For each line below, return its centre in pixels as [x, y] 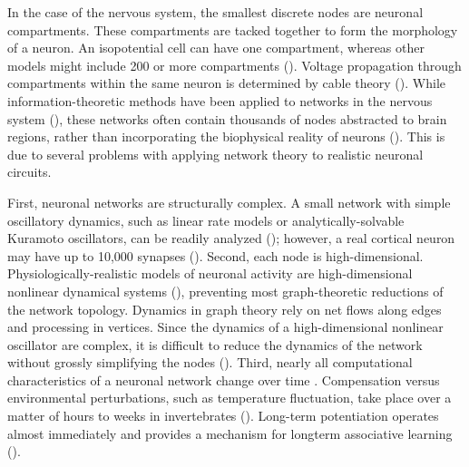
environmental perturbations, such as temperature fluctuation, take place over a [230, 398]
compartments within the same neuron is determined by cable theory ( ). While [226, 83]
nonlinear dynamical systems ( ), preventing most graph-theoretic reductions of [225, 291]
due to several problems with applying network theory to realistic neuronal [215, 154]
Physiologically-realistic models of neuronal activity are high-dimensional [210, 273]
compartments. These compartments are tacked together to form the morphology [233, 29]
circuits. [29, 172]
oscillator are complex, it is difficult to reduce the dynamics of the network [215, 344]
